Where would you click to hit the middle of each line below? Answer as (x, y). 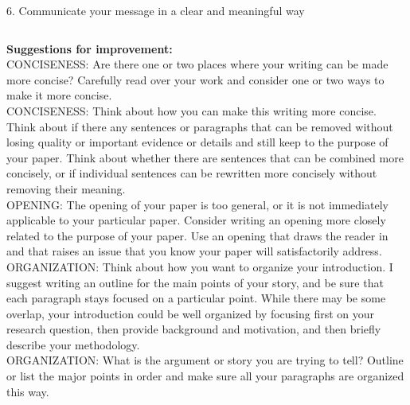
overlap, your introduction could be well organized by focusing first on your (191, 313)
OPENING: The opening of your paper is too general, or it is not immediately (197, 204)
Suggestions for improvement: (90, 48)
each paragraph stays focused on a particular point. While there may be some (196, 298)
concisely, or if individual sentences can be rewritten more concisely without (192, 173)
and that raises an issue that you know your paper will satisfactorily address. (194, 251)
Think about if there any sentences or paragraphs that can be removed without (200, 126)
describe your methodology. (73, 344)
